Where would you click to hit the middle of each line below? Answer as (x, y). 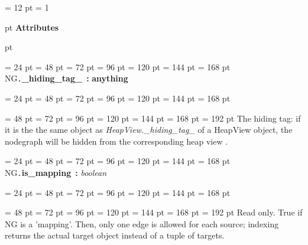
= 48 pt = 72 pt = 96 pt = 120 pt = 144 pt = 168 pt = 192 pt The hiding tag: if (153, 118)
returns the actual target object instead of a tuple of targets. (115, 235)
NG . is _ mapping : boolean (56, 172)
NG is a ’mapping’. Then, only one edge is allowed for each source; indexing (142, 223)
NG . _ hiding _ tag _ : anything (67, 78)
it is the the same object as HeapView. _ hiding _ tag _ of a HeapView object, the (149, 130)
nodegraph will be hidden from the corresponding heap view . (116, 141)
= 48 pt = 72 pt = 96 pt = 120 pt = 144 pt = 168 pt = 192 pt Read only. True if (154, 212)
